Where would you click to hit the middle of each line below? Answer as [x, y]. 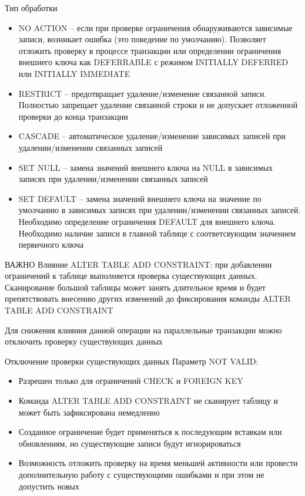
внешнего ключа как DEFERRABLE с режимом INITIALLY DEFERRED [153, 62]
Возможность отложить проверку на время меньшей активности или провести [158, 463]
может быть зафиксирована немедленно [89, 412]
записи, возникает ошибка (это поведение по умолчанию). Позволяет [142, 39]
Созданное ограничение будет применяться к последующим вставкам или [150, 432]
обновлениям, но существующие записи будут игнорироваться [130, 443]
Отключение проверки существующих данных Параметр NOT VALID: [132, 361]
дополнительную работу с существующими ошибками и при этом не [141, 474]
